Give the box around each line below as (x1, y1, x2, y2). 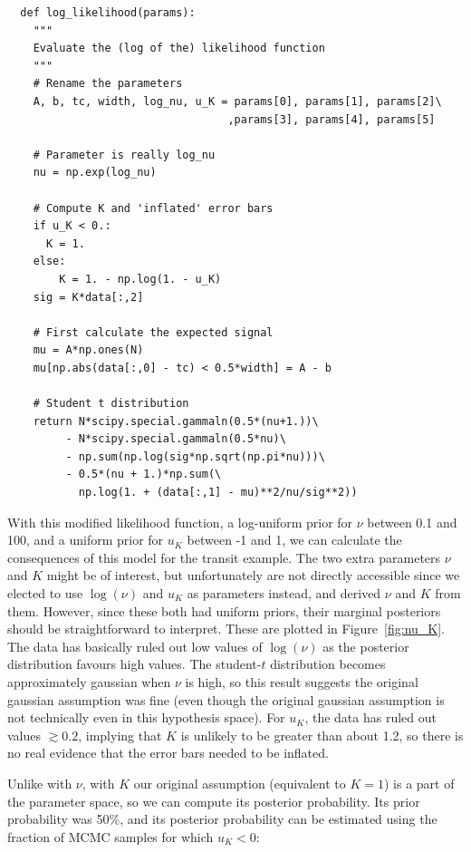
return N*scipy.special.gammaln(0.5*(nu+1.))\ (33, 414, 319, 428)
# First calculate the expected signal (33, 325, 274, 339)
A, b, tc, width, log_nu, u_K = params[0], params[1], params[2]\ (33, 94, 442, 108)
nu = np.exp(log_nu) (33, 166, 157, 179)
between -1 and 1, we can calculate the (187, 530, 402, 549)
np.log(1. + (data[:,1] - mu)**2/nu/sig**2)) (78, 486, 358, 499)
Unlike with (7, 773, 72, 792)
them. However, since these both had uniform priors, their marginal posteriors (7, 601, 441, 620)
